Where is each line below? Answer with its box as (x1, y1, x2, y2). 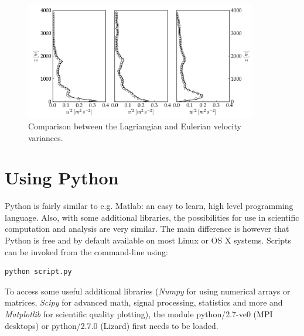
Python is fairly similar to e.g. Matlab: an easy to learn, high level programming (5, 200, 293, 212)
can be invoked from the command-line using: (5, 245, 168, 258)
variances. (28, 131, 63, 143)
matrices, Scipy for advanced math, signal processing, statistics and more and (5, 296, 283, 308)
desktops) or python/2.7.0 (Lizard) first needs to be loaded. (5, 319, 218, 331)
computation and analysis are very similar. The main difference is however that (5, 222, 289, 235)
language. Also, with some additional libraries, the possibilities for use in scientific (5, 211, 299, 223)
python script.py (5, 268, 72, 276)
